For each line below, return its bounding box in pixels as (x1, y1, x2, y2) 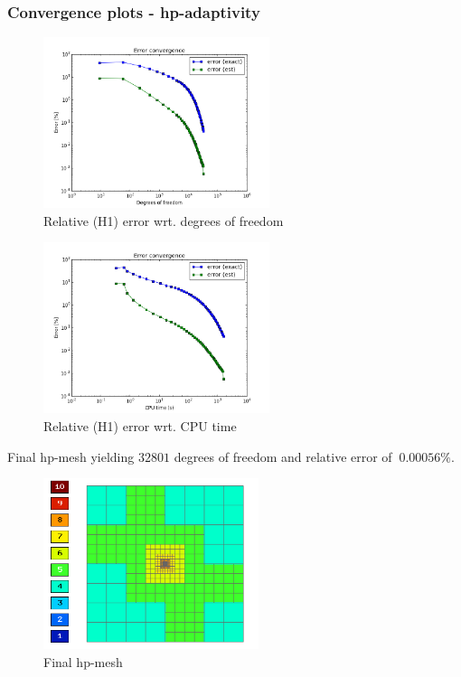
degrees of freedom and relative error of (174, 447, 392, 465)
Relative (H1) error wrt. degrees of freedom (43, 211, 284, 230)
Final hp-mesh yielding (7, 447, 135, 465)
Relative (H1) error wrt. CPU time (43, 416, 237, 435)
